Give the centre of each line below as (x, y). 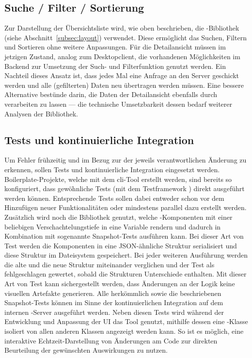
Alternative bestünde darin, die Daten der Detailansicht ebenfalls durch (111, 94)
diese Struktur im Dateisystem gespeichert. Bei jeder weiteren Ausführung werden (126, 255)
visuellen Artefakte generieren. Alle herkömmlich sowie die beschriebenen (113, 293)
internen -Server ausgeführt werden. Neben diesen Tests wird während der (114, 312)
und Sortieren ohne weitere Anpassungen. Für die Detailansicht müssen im (115, 47)
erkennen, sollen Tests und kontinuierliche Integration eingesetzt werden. (112, 169)
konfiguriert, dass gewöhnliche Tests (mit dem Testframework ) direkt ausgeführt (125, 188)
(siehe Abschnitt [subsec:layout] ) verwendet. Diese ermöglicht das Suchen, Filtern (126, 37)
